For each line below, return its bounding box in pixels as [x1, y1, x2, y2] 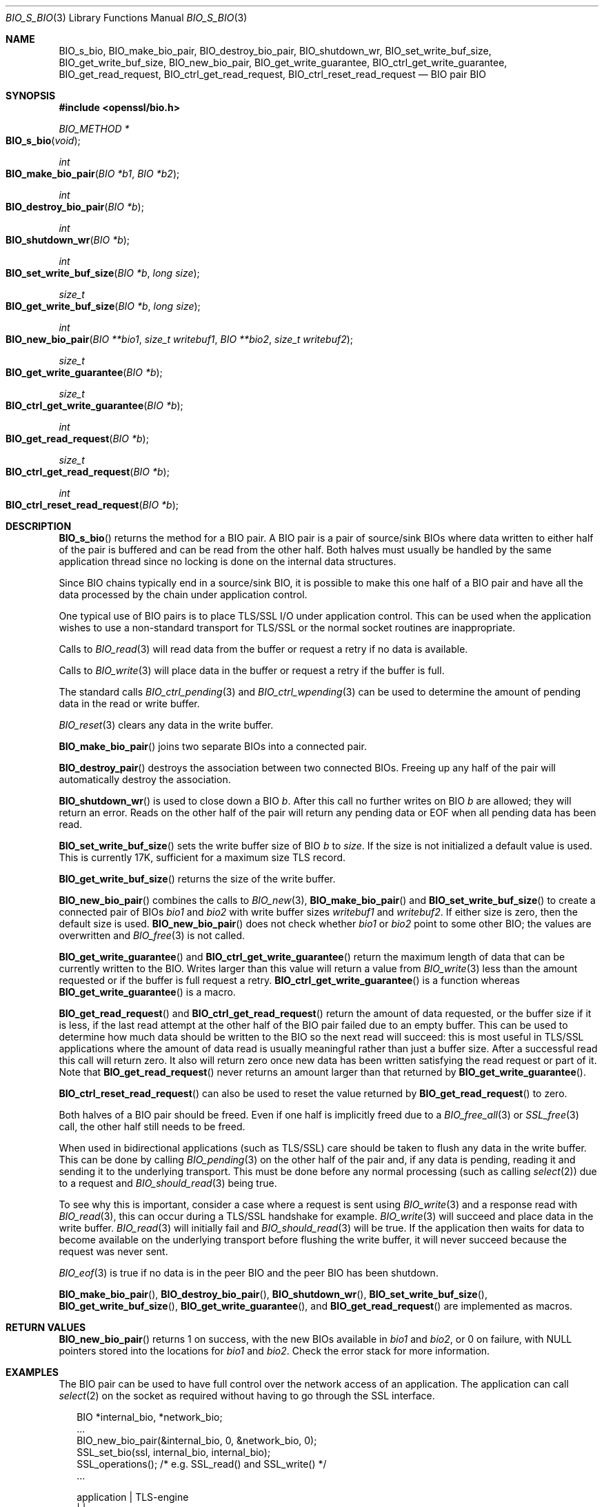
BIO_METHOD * [59, 123, 130, 135]
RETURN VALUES [6, 1321, 86, 1333]
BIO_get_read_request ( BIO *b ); [6, 433, 149, 444]
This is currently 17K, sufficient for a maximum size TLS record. [59, 851, 346, 863]
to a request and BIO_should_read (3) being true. [59, 1177, 277, 1189]
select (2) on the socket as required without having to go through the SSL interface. [59, 1390, 435, 1401]
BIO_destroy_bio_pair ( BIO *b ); [6, 201, 144, 213]
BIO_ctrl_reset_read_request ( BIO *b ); [6, 499, 179, 511]
